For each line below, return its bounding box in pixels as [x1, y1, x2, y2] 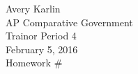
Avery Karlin [6, 1, 61, 15]
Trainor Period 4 [6, 28, 77, 43]
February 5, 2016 [6, 41, 78, 56]
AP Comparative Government [6, 15, 133, 29]
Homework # [6, 55, 63, 70]
